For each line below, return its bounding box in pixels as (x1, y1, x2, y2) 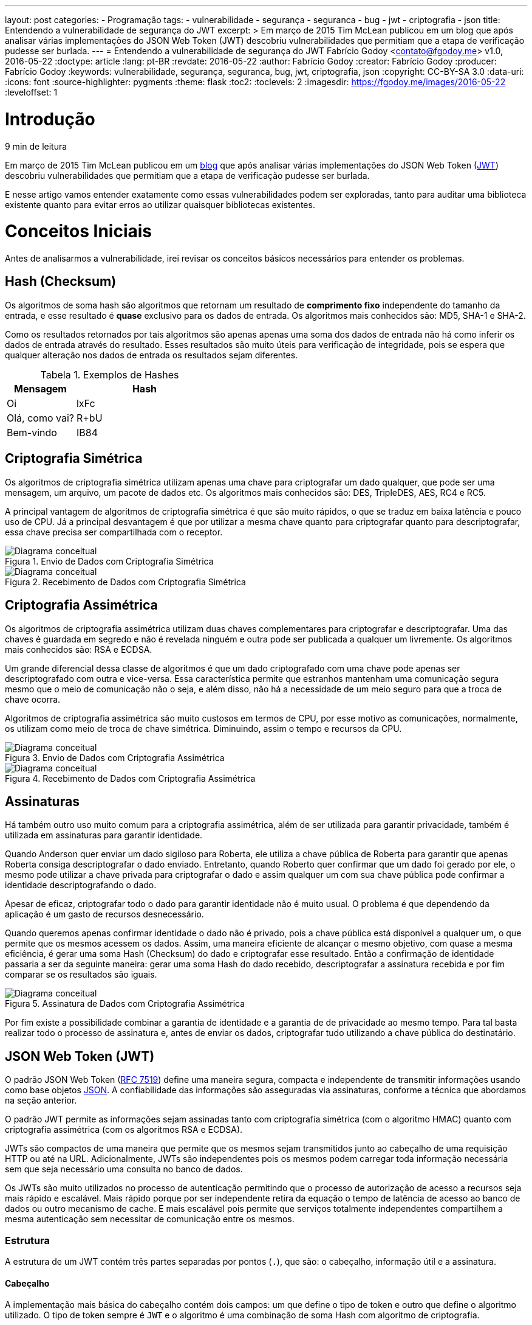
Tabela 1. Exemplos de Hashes (40, 368, 179, 381)
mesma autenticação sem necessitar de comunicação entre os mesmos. (5, 1214, 295, 1225)
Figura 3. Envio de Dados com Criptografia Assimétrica (5, 752, 225, 763)
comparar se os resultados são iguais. (5, 969, 157, 980)
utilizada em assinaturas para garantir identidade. (5, 830, 203, 841)
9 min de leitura (5, 141, 67, 151)
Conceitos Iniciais (5, 221, 152, 242)
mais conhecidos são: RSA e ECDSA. (5, 644, 152, 655)
